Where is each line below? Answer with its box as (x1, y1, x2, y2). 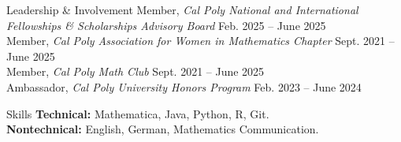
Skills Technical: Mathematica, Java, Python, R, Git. (6, 105, 269, 121)
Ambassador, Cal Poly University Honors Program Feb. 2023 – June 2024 (6, 78, 362, 95)
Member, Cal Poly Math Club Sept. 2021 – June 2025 (6, 63, 265, 80)
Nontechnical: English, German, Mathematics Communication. (6, 121, 319, 137)
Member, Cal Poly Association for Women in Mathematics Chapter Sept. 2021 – (6, 32, 395, 49)
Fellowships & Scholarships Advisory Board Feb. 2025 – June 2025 (6, 17, 326, 33)
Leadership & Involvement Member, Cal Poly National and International (6, 2, 358, 17)
